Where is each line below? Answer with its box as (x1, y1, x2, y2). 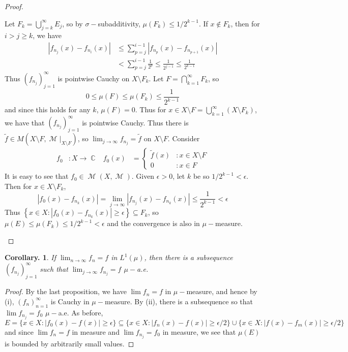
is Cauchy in (50, 296, 90, 306)
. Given (131, 171, 155, 181)
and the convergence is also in (107, 218, 200, 229)
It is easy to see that (5, 171, 69, 181)
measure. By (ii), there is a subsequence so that (104, 296, 253, 306)
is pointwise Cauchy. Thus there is (82, 117, 189, 127)
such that (40, 264, 68, 274)
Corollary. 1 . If (5, 252, 56, 263)
